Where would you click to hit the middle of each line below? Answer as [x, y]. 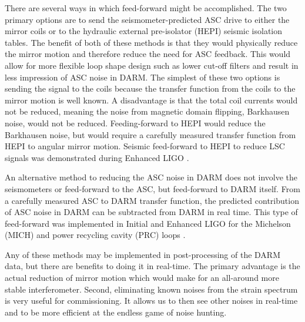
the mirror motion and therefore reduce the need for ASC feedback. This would [148, 54]
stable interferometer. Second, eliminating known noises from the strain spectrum [151, 289]
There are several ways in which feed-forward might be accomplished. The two [146, 8]
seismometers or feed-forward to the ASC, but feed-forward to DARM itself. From [152, 188]
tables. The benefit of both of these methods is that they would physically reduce [151, 42]
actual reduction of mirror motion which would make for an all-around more [142, 278]
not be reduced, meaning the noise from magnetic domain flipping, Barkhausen [147, 111]
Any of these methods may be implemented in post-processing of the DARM [143, 254]
